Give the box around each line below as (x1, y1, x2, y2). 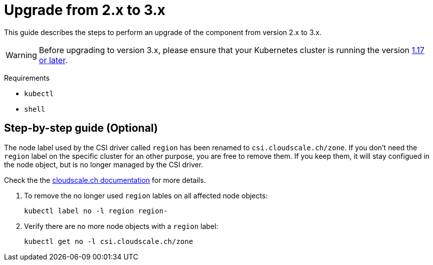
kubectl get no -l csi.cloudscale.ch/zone (24, 237, 193, 245)
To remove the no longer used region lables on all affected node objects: (24, 191, 268, 200)
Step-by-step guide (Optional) (4, 122, 158, 135)
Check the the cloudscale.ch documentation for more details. (4, 175, 206, 184)
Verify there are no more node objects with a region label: (24, 221, 219, 230)
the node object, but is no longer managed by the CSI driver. (4, 160, 203, 169)
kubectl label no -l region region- (24, 206, 168, 215)
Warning (6, 50, 37, 60)
